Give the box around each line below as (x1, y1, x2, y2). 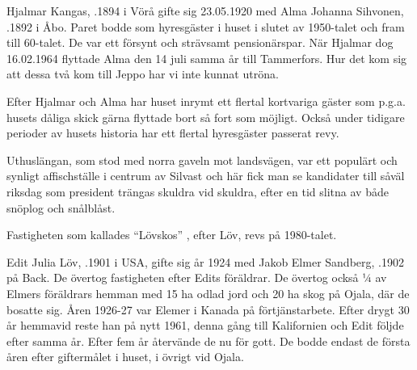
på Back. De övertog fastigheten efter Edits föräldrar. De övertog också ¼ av (6, 269, 387, 286)
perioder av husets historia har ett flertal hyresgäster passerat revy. (6, 124, 339, 141)
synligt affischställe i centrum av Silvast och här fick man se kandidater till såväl (6, 167, 405, 184)
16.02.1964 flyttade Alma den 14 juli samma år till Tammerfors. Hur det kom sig (6, 49, 407, 66)
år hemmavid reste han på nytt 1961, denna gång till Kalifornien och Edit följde (6, 317, 404, 334)
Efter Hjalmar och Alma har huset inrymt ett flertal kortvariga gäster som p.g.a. (6, 92, 406, 109)
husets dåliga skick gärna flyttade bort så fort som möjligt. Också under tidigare (6, 108, 405, 125)
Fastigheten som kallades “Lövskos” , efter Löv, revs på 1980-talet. (6, 226, 337, 243)
